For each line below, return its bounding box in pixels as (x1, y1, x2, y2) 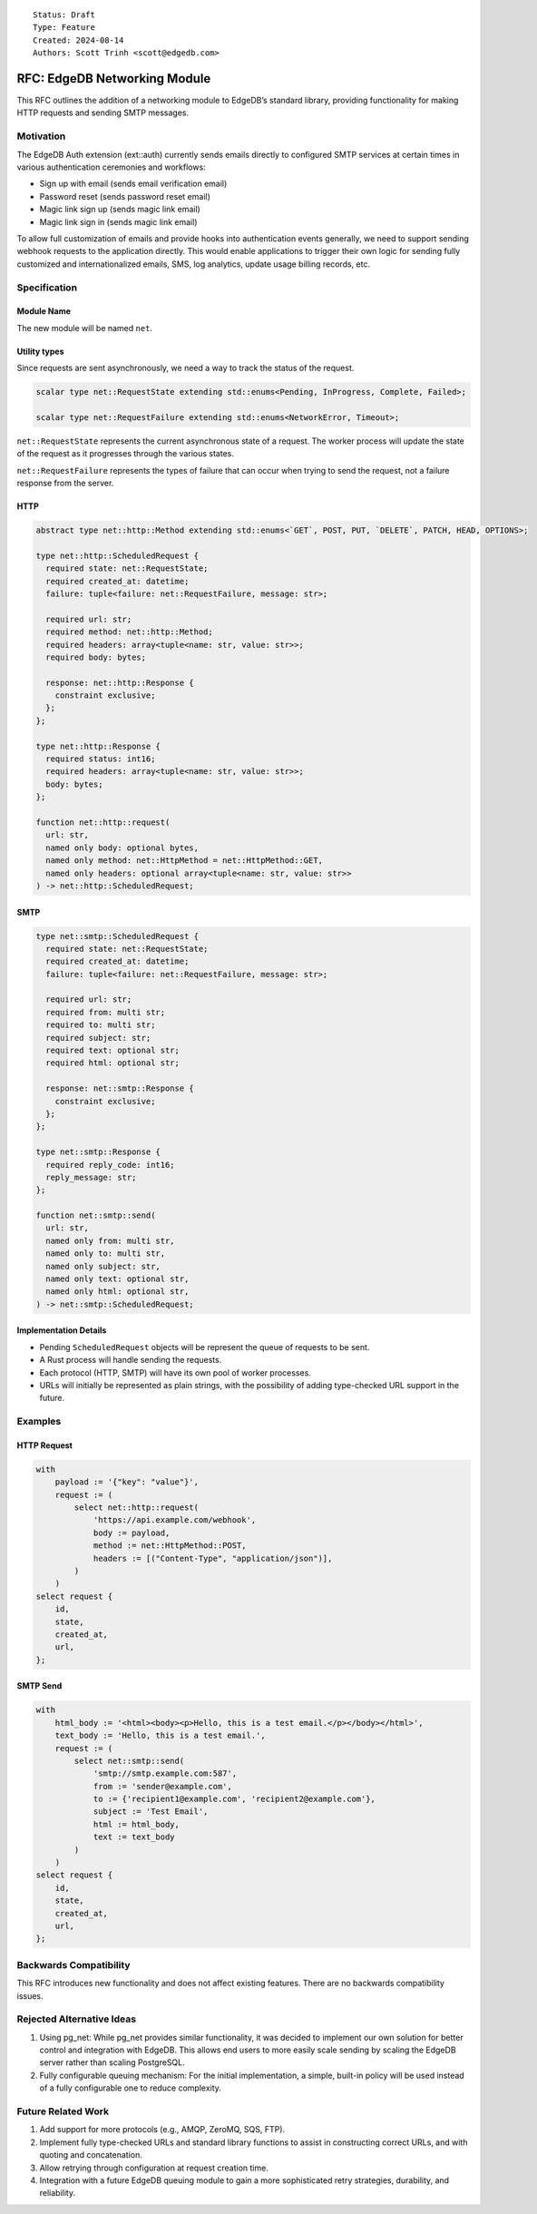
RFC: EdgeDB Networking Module (16, 71, 211, 86)
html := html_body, (93, 1819, 181, 1829)
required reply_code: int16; (45, 1160, 176, 1170)
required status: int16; (45, 754, 156, 764)
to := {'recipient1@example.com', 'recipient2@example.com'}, (93, 1794, 376, 1805)
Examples (16, 1416, 62, 1428)
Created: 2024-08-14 (33, 34, 124, 45)
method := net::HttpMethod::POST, (93, 1541, 247, 1551)
